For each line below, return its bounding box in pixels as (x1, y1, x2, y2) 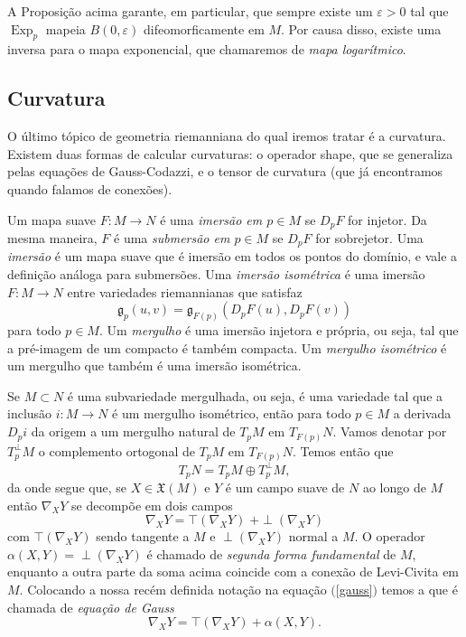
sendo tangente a (96, 527, 190, 546)
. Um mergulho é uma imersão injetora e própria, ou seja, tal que (98, 321, 459, 340)
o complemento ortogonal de (38, 441, 195, 460)
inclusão (7, 404, 52, 423)
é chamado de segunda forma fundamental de (146, 544, 396, 563)
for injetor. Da (348, 210, 427, 229)
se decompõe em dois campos (71, 495, 233, 514)
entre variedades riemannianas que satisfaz (67, 282, 303, 301)
